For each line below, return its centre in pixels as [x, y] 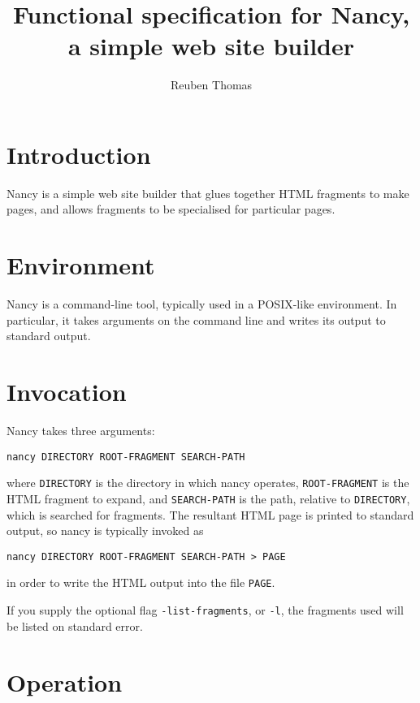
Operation [65, 681]
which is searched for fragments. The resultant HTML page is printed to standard [210, 514]
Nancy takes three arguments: [81, 431]
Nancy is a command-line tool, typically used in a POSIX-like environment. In [202, 304]
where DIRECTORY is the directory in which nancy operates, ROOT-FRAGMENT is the [208, 483]
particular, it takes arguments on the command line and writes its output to [196, 319]
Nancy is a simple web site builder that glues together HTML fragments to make [208, 193]
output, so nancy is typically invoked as [105, 530]
